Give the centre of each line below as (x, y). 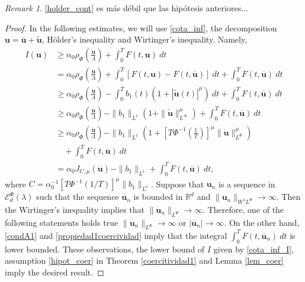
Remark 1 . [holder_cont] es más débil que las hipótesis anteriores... (126, 8)
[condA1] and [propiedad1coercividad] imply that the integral (116, 235)
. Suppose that (178, 184)
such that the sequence (78, 197)
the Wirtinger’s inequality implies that (75, 209)
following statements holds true (62, 222)
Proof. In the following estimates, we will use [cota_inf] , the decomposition (141, 27)
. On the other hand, (262, 222)
